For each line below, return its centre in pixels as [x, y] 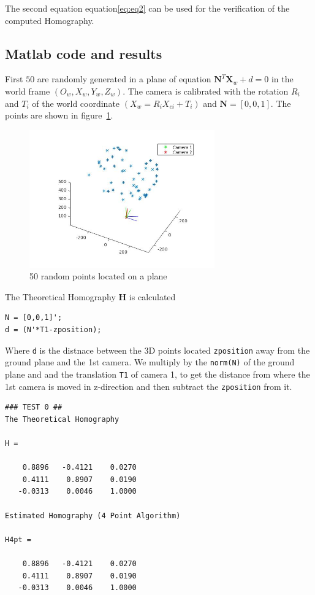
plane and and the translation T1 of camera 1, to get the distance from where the [157, 374]
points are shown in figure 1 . [59, 115]
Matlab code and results [84, 53]
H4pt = [18, 539]
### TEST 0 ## [34, 407]
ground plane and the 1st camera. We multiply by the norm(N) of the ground [150, 362]
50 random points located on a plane [98, 276]
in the [282, 79]
